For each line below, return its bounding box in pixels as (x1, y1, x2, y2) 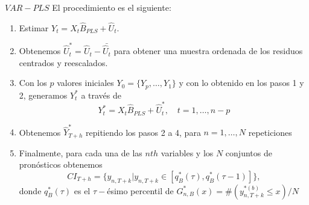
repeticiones (248, 126, 292, 138)
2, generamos (19, 88, 68, 101)
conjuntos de (225, 146, 272, 159)
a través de (81, 88, 121, 101)
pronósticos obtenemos (19, 158, 103, 171)
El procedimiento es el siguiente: (52, 1, 171, 13)
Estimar (19, 21, 49, 34)
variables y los (161, 146, 214, 159)
